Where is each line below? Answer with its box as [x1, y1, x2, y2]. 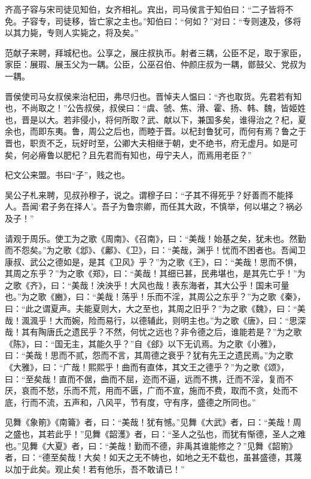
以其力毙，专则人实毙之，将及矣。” [5, 26, 139, 39]
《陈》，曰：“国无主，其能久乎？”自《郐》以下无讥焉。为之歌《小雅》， [5, 337, 281, 349]
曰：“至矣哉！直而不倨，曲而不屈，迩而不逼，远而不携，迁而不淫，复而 [5, 372, 285, 385]
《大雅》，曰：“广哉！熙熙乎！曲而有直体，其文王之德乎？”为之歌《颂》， [5, 361, 289, 373]
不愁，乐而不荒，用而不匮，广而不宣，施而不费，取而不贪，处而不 [38, 384, 298, 397]
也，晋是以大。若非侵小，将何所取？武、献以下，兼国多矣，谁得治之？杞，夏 [5, 113, 306, 125]
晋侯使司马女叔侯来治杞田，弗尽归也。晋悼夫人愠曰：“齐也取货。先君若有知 [5, 90, 302, 102]
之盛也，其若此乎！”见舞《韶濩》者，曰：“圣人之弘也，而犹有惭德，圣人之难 [5, 428, 306, 440]
